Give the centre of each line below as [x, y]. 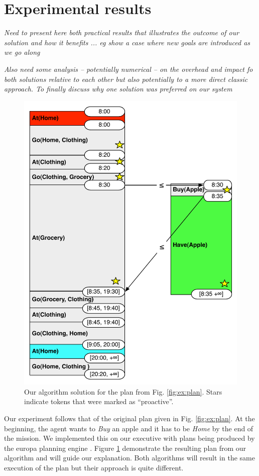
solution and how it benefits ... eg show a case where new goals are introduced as [127, 42]
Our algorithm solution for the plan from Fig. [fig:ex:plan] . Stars [123, 391]
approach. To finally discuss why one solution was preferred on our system [118, 89]
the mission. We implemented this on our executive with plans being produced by [129, 438]
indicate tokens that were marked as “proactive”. [99, 401]
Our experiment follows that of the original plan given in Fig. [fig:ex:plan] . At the [129, 418]
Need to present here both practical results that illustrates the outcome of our [122, 32]
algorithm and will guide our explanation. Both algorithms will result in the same [129, 458]
